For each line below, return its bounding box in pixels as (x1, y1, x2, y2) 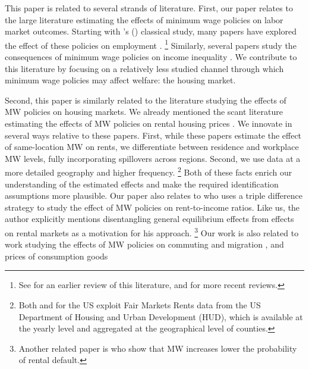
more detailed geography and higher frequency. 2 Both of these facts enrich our (5, 164, 292, 179)
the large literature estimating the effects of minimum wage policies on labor (5, 13, 283, 26)
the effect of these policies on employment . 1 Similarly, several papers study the (5, 37, 297, 51)
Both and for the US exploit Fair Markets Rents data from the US (18, 299, 261, 311)
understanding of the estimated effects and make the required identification (5, 177, 279, 190)
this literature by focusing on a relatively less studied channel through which (5, 62, 284, 74)
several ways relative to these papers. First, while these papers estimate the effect (5, 129, 302, 141)
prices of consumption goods (5, 249, 108, 262)
